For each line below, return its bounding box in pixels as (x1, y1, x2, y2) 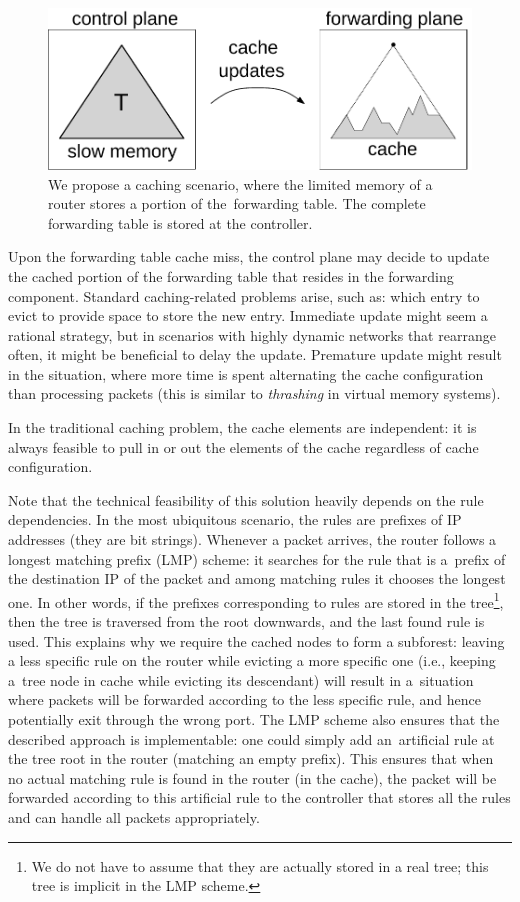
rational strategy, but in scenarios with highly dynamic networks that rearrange (8, 324, 496, 345)
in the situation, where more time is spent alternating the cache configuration (8, 363, 484, 384)
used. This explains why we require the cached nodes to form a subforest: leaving (8, 630, 505, 651)
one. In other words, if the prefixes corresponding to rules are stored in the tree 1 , (8, 588, 504, 612)
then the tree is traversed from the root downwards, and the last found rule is (8, 611, 485, 632)
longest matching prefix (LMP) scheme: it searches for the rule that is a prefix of (8, 548, 506, 569)
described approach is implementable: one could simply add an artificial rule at (8, 728, 495, 749)
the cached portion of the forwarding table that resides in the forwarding (8, 265, 454, 286)
